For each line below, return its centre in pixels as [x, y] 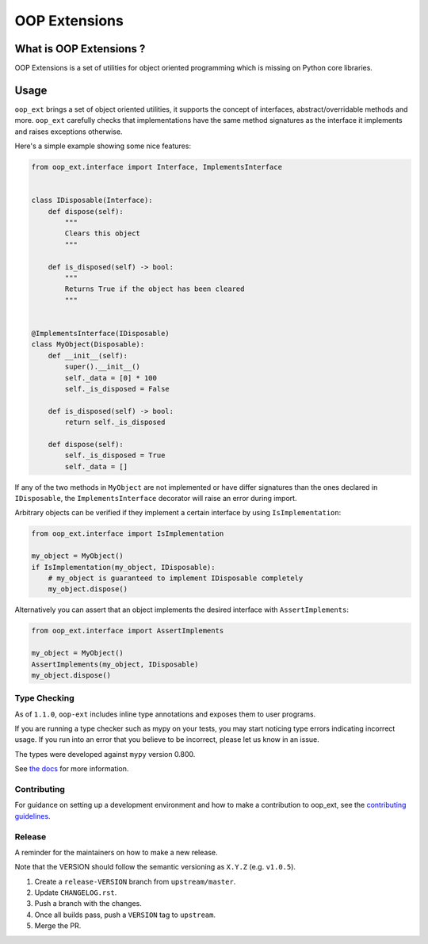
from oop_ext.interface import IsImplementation [128, 534]
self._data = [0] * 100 [111, 378]
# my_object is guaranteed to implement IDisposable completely [176, 578]
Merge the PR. [58, 926]
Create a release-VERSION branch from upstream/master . [135, 881]
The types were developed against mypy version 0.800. [105, 754]
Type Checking [44, 698]
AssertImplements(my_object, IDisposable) [115, 664]
